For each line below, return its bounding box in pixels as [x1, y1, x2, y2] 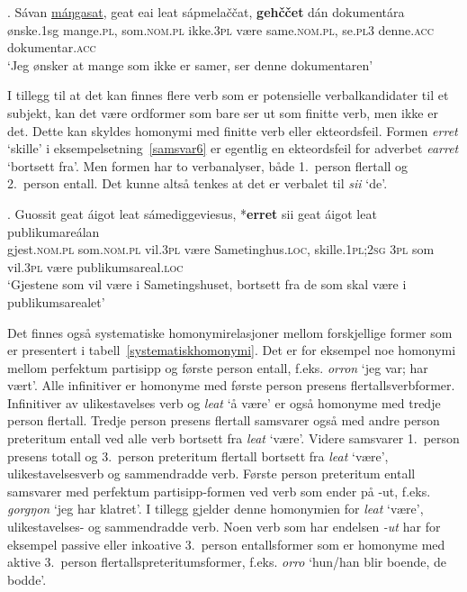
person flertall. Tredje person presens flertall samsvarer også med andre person [7, 411, 440, 430]
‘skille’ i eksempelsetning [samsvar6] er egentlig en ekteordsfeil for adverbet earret [7, 139, 459, 158]
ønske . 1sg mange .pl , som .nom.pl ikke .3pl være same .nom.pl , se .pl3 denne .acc [7, 20, 434, 39]
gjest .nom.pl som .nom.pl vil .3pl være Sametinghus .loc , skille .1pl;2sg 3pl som [7, 240, 435, 259]
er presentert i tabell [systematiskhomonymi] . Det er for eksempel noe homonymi [7, 341, 456, 360]
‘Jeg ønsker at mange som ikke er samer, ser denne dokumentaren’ [7, 55, 373, 74]
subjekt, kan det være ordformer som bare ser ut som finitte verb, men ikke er [7, 103, 438, 122]
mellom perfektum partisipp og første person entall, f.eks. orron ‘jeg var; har [7, 358, 428, 377]
